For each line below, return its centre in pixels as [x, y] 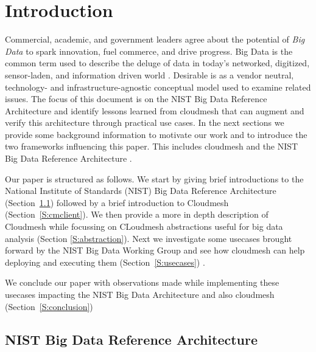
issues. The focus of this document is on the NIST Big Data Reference [136, 99]
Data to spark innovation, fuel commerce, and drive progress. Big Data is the [149, 51]
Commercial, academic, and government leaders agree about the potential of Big [155, 39]
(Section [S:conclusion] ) [49, 306]
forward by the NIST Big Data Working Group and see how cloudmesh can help [155, 250]
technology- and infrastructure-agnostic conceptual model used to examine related [158, 87]
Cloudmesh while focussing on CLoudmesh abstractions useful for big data [144, 226]
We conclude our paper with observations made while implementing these [142, 282]
